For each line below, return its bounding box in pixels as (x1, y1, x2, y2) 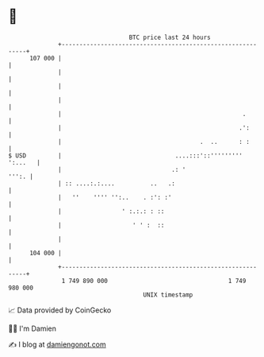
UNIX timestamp (143, 290, 193, 299)
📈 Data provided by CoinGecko (8, 305, 112, 315)
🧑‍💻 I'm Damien (8, 324, 57, 333)
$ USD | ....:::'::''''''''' (8, 151, 243, 160)
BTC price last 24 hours (128, 33, 212, 41)
